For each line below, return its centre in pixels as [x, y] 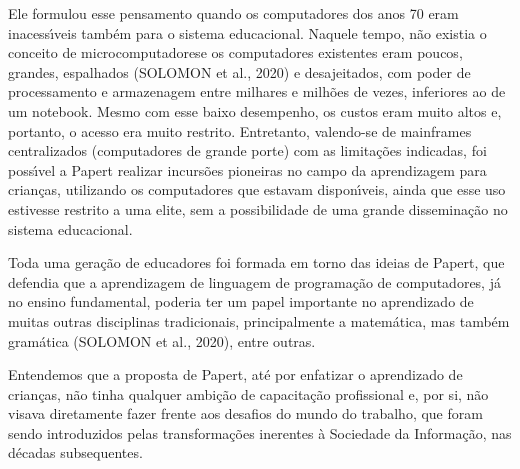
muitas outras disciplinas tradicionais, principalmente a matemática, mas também [259, 320]
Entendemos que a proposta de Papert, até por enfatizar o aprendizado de [235, 374]
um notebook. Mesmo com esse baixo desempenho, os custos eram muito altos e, [255, 110]
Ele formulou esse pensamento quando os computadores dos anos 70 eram [233, 13]
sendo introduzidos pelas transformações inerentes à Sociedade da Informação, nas [260, 432]
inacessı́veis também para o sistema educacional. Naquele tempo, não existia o [247, 32]
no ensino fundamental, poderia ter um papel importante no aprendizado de [241, 301]
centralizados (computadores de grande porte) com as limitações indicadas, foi [247, 150]
